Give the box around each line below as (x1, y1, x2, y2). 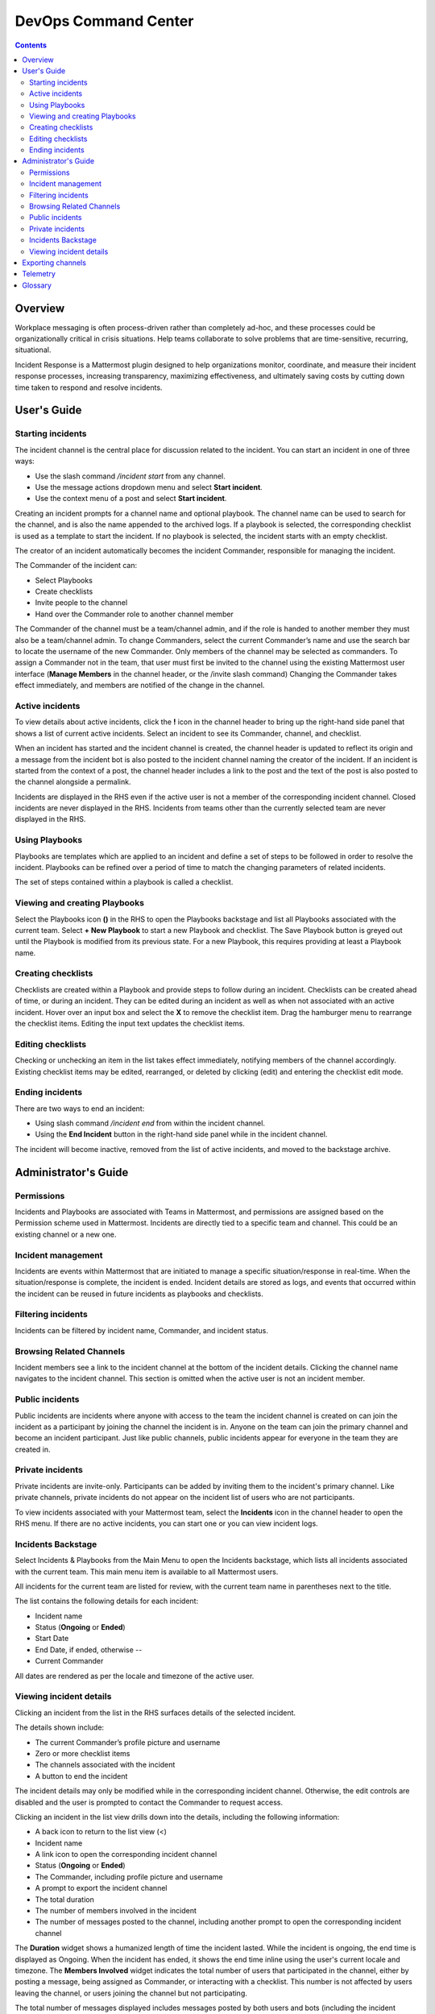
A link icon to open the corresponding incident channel (35, 1850, 217, 1859)
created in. (14, 1444, 52, 1454)
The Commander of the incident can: (14, 561, 137, 570)
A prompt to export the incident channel (35, 1883, 168, 1893)
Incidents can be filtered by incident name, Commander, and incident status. (14, 1325, 269, 1335)
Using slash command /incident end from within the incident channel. (35, 1118, 266, 1128)
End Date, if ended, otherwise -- (35, 1644, 143, 1655)
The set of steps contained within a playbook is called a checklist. (14, 877, 234, 887)
